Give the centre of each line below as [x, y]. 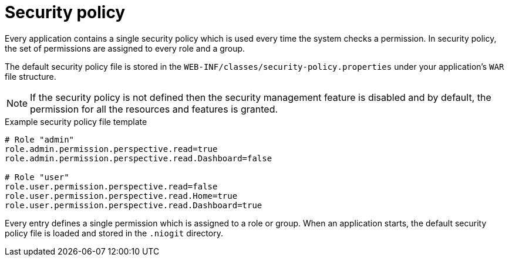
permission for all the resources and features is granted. [154, 109]
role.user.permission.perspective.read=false [111, 186]
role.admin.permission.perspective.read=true [111, 149]
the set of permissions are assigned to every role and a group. [125, 48]
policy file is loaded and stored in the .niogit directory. [114, 233]
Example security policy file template [76, 121]
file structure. [31, 76]
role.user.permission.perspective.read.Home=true [121, 196]
